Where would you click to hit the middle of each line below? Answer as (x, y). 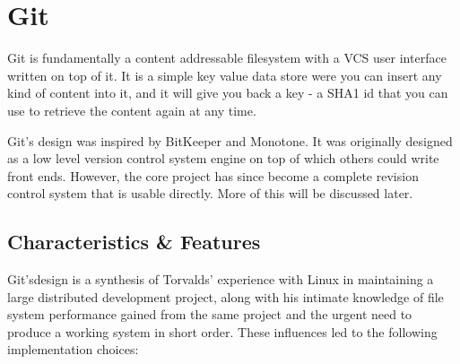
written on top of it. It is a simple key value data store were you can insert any (225, 75)
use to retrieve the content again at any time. (132, 110)
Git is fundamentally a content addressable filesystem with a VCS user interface (227, 58)
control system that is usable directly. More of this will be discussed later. (210, 193)
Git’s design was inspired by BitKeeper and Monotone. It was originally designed (230, 140)
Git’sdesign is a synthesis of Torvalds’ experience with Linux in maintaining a (221, 279)
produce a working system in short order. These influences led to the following (222, 331)
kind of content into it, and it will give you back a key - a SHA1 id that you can (228, 93)
